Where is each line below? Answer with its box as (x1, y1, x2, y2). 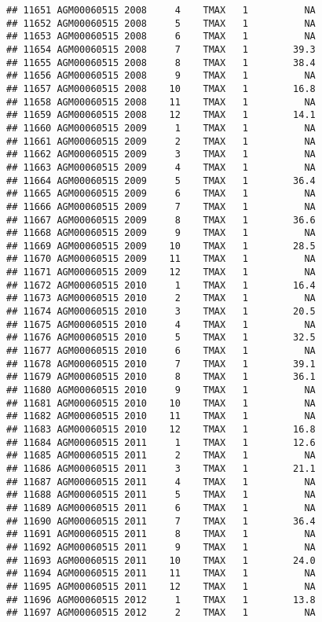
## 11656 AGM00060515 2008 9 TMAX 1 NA (6, 70, 316, 82)
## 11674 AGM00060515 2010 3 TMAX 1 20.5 (6, 306, 316, 318)
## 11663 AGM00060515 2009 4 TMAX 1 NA (6, 161, 316, 173)
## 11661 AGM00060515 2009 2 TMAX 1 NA (6, 135, 316, 147)
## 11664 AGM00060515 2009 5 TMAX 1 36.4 (6, 175, 316, 186)
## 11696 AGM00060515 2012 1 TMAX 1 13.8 (6, 594, 316, 605)
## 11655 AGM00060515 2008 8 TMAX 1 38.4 (6, 57, 316, 68)
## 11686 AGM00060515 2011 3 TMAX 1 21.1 (6, 462, 316, 474)
